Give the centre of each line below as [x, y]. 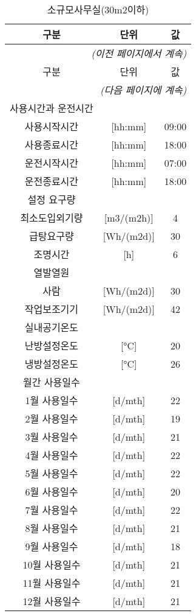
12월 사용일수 [52, 601]
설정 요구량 [52, 199]
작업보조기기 [52, 309]
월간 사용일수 [52, 382]
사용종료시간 [52, 145]
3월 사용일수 [52, 437]
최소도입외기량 [52, 218]
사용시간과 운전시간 [52, 108]
